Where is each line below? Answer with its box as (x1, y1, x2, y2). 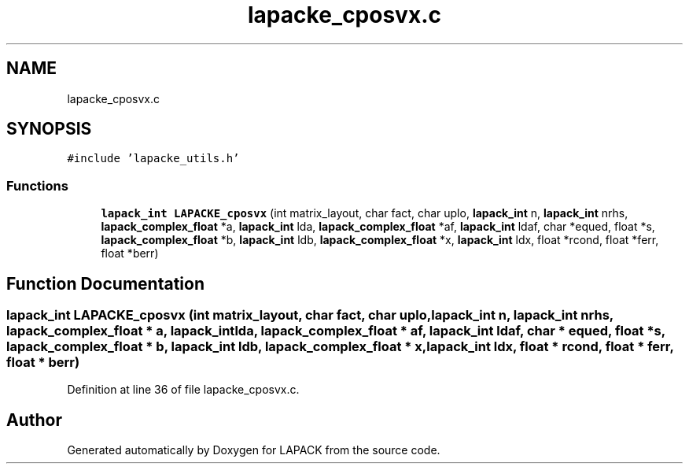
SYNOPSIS (6, 119, 92, 139)
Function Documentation (6, 273, 204, 294)
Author (6, 409, 62, 430)
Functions (6, 177, 68, 194)
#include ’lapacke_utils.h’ (67, 152, 240, 165)
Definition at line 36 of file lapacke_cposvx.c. (67, 383, 300, 397)
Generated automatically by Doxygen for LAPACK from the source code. (67, 443, 440, 457)
